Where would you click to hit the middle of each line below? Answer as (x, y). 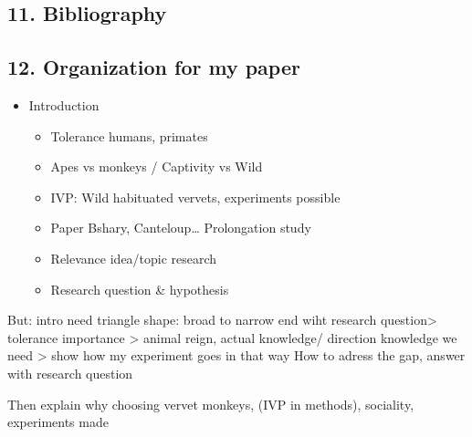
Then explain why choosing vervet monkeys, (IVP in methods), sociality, (211, 404)
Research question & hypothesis (140, 289)
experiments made (58, 422)
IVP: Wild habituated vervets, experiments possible (195, 197)
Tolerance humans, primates (129, 135)
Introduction (64, 104)
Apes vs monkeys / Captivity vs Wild (157, 166)
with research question (70, 373)
